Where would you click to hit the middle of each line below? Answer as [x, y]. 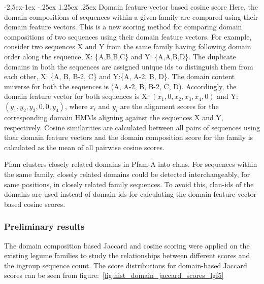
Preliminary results [44, 226]
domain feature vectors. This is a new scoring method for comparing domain [123, 27]
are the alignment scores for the [169, 106]
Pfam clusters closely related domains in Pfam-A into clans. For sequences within [131, 164]
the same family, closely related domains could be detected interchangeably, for [127, 174]
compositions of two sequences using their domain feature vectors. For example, [128, 36]
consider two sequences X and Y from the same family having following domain [128, 46]
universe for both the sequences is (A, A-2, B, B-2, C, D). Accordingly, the [120, 86]
